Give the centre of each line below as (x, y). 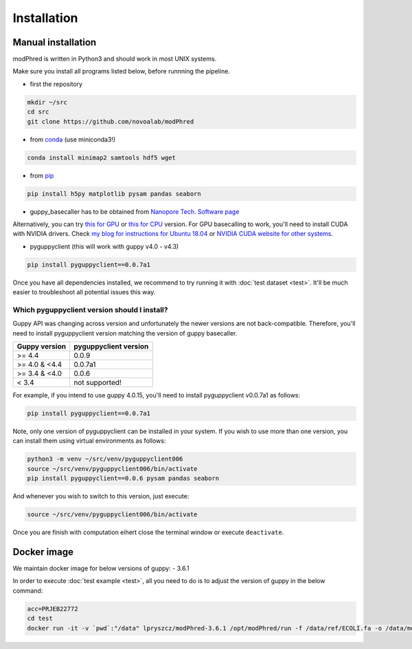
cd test (40, 618)
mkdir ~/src (47, 102)
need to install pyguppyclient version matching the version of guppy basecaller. (125, 333)
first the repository (56, 84)
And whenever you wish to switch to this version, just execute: (101, 496)
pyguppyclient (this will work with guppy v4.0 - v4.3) (104, 246)
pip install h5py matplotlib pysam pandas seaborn (114, 194)
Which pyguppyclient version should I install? (90, 309)
